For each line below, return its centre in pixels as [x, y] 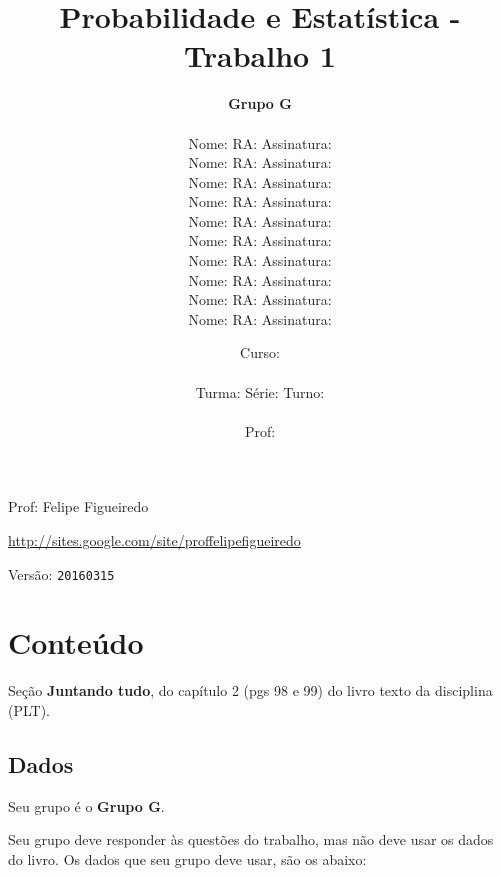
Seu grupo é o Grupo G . [86, 805]
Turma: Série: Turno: [260, 391]
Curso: [260, 352]
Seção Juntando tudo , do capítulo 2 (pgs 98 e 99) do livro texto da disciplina [250, 690]
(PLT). [29, 709]
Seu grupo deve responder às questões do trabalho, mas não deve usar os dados [251, 839]
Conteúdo [76, 642]
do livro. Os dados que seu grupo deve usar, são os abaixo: [187, 858]
